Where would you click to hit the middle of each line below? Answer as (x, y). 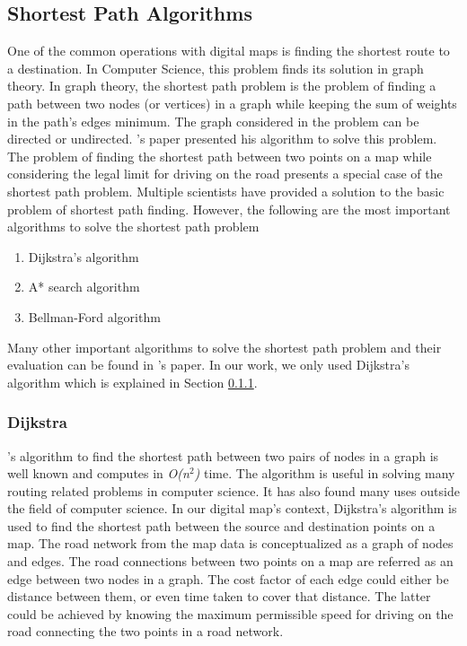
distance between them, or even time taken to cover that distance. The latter (219, 596)
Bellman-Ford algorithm (94, 316)
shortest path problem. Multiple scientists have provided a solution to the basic (226, 191)
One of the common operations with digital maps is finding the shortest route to (229, 51)
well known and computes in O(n (98, 473)
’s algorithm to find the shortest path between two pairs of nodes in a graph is (223, 455)
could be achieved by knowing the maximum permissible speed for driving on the (230, 613)
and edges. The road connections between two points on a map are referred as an (230, 561)
